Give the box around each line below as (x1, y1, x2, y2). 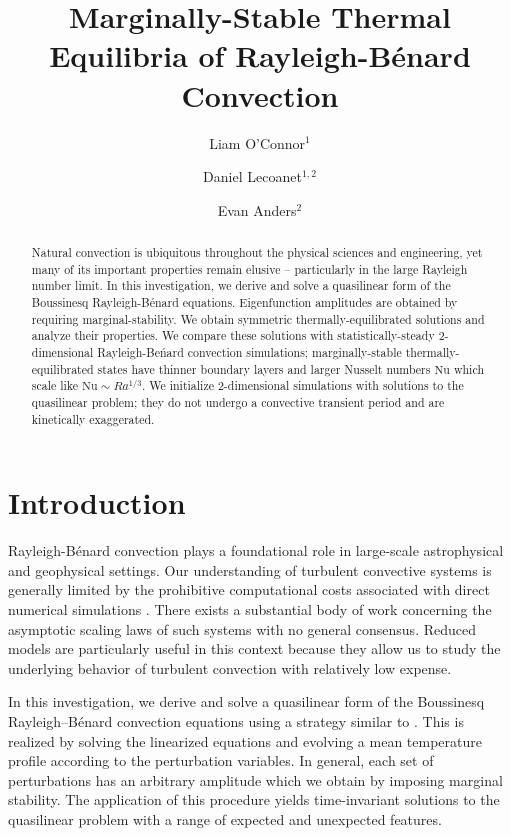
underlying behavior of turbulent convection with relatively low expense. (8, 657, 452, 678)
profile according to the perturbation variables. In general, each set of (8, 750, 434, 771)
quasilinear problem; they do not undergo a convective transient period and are (31, 393, 445, 410)
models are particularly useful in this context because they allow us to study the (8, 638, 501, 659)
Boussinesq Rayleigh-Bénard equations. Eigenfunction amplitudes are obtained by (31, 294, 458, 311)
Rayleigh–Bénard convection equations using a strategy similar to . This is (8, 710, 464, 731)
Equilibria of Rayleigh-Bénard (49, 35, 471, 76)
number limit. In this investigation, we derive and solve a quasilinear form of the (31, 277, 451, 294)
